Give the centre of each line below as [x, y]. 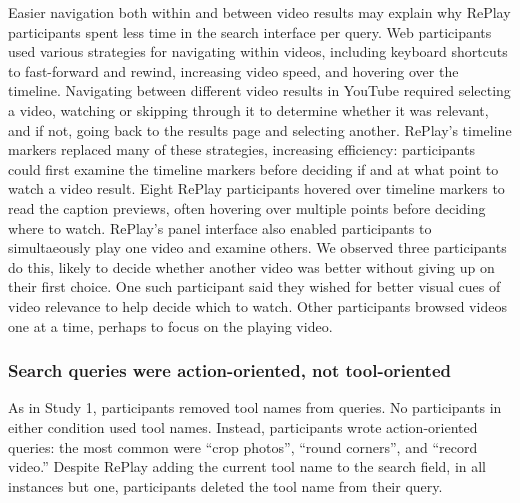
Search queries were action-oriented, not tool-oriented [230, 370]
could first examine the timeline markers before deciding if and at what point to [253, 168]
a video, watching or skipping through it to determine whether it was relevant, [248, 109]
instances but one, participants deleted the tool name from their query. [225, 485]
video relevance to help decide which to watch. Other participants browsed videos [257, 305]
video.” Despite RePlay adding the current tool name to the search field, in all [247, 466]
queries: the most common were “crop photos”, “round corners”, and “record [243, 446]
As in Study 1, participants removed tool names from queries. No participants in [255, 407]
